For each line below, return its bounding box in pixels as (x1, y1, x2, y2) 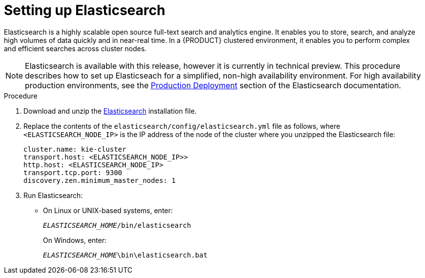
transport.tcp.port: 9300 (23, 168, 122, 177)
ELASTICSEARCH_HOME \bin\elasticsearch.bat (43, 251, 208, 259)
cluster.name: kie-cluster (23, 145, 126, 153)
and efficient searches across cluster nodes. (4, 44, 147, 53)
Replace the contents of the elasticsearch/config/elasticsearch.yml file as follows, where (23, 121, 341, 130)
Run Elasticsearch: (23, 191, 83, 199)
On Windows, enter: (43, 236, 107, 244)
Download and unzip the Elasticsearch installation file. (23, 106, 197, 115)
